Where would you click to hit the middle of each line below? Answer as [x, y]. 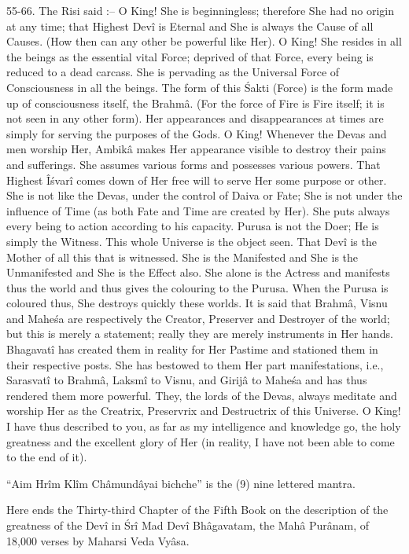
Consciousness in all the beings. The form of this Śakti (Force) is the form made [200, 87]
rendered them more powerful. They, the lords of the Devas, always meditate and [202, 395]
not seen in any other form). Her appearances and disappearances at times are [195, 118]
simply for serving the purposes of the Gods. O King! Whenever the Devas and [197, 133]
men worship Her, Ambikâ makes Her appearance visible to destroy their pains [196, 149]
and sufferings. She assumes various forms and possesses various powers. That [193, 164]
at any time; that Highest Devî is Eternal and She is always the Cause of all [190, 26]
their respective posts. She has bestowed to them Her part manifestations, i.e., [195, 364]
